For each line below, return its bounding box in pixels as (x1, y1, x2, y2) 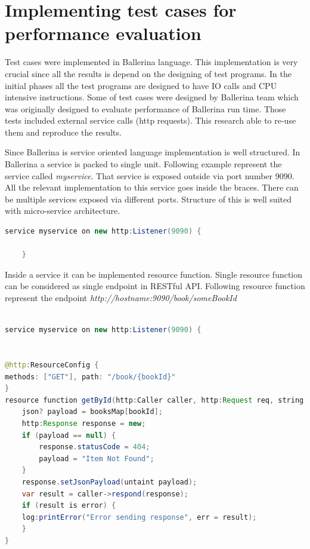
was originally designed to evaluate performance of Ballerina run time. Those (5, 102, 286, 115)
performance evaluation (5, 21, 201, 45)
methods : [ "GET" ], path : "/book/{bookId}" (5, 372, 176, 381)
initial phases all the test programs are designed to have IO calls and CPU (5, 79, 277, 91)
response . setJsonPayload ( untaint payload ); (21, 477, 197, 486)
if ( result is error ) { (21, 501, 116, 510)
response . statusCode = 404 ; (39, 443, 150, 452)
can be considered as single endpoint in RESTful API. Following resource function (5, 280, 305, 292)
